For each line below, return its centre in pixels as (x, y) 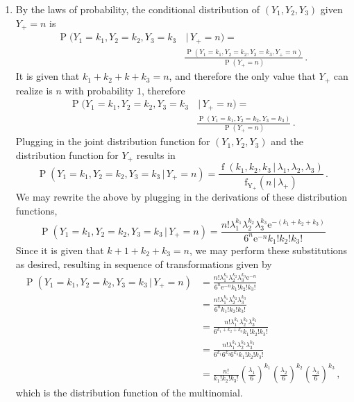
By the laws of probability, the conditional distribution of (138, 9)
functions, (36, 210)
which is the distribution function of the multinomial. (129, 393)
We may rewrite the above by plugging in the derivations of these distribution (181, 197)
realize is (34, 90)
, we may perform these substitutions (269, 250)
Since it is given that (60, 250)
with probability (99, 90)
